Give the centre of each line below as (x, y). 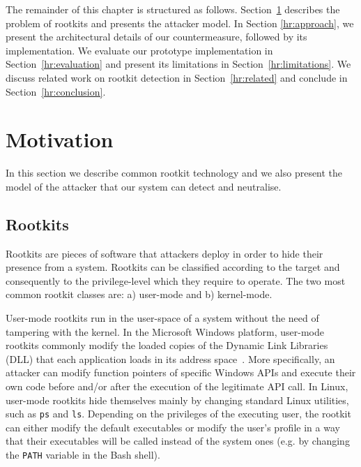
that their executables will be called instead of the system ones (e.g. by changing (178, 441)
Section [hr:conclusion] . (56, 91)
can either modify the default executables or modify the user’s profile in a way (173, 427)
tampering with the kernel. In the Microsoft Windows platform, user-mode (165, 331)
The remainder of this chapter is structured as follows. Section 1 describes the (173, 9)
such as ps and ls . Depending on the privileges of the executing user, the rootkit (178, 414)
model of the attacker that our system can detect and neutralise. (144, 186)
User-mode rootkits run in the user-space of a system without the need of (162, 318)
